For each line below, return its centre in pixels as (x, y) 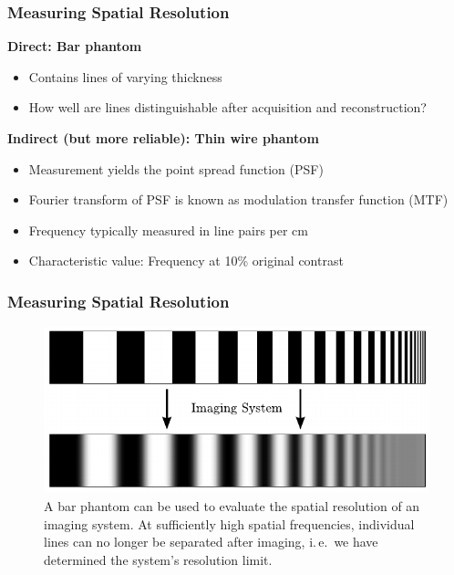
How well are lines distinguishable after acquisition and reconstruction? (227, 107)
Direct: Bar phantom (75, 46)
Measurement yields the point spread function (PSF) (176, 168)
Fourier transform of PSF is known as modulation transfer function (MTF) (238, 199)
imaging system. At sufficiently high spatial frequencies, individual (229, 523)
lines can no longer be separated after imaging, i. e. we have (211, 542)
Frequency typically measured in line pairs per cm (168, 230)
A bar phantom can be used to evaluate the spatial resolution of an (232, 506)
